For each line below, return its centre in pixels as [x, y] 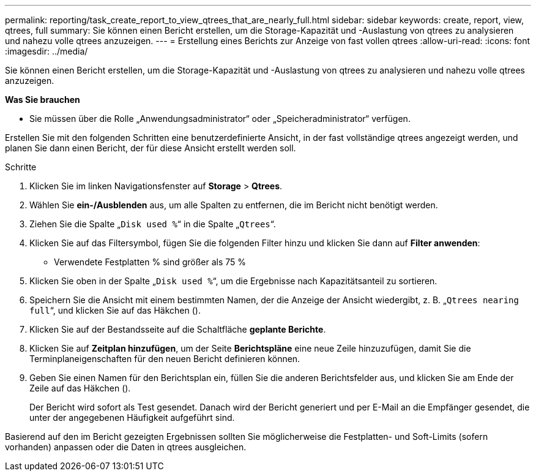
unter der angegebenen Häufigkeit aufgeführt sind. [132, 417]
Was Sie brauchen [43, 100]
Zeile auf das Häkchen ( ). [80, 388]
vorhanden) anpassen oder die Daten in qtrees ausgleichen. [126, 447]
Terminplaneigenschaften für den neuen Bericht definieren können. [165, 359]
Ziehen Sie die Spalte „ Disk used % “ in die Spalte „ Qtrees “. [153, 224]
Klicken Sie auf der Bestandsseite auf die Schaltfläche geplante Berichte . [178, 329]
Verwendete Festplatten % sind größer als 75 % [150, 262]
